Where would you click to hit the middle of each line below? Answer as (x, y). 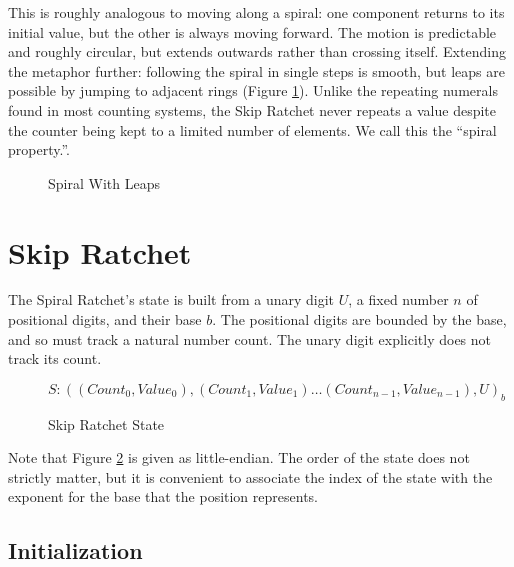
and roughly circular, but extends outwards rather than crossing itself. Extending (257, 51)
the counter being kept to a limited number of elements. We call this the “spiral (252, 129)
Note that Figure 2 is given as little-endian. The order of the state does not (239, 457)
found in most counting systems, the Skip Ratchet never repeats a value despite (252, 109)
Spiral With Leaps (104, 182)
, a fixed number (398, 299)
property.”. (39, 149)
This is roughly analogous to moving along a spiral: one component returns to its (256, 12)
